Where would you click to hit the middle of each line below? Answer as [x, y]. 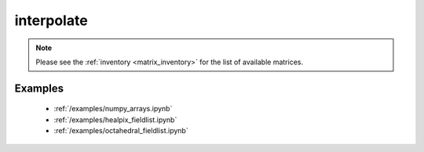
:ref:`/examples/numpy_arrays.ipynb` [113, 109]
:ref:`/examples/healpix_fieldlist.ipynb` [115, 119]
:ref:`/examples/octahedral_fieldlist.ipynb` [121, 131]
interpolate [51, 20]
